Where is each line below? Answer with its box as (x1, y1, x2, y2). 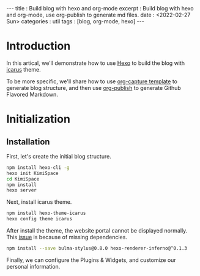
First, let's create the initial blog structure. (6, 152, 111, 160)
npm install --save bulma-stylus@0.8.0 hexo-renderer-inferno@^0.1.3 (6, 245, 188, 252)
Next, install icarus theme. (6, 198, 72, 206)
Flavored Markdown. (6, 91, 58, 98)
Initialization (6, 112, 70, 126)
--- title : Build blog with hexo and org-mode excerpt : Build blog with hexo (6, 5, 194, 12)
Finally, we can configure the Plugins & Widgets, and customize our (6, 256, 176, 264)
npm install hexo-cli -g (6, 164, 70, 171)
